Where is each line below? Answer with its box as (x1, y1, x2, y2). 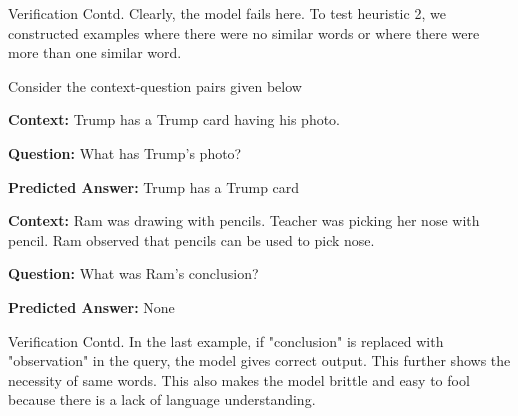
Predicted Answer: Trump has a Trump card (8, 176, 300, 197)
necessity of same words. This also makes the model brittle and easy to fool (8, 369, 470, 390)
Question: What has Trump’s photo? (8, 142, 242, 163)
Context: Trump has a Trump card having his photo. (8, 109, 341, 130)
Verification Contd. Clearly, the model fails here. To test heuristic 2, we (8, 3, 446, 23)
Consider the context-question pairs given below (8, 75, 302, 96)
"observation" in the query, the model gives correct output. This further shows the (8, 350, 511, 371)
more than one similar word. (8, 42, 182, 63)
